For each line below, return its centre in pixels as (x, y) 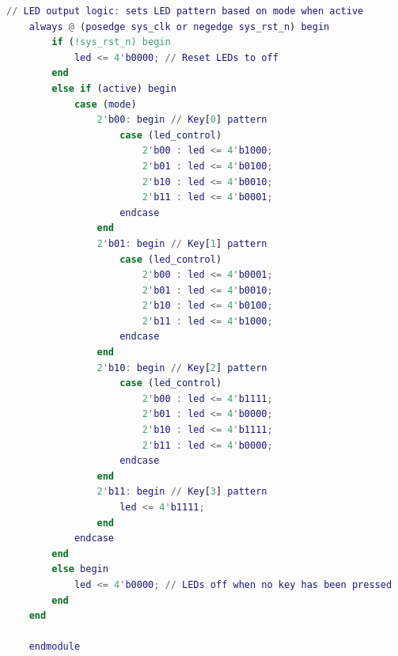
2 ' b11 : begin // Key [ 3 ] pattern (182, 492)
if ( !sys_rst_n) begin (111, 42)
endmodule (55, 647)
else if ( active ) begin (114, 88)
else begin (80, 569)
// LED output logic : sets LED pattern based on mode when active (185, 11)
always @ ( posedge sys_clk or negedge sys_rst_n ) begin (179, 27)
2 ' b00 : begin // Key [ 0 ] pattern (182, 120)
